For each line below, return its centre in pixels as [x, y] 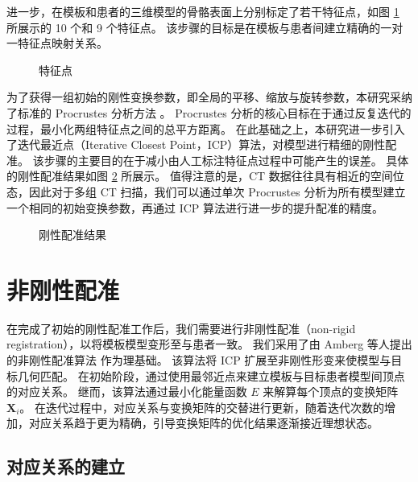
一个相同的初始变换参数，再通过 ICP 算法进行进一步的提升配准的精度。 [195, 207]
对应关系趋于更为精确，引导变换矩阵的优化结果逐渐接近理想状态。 [203, 423]
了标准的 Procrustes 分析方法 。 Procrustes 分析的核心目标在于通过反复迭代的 [209, 112]
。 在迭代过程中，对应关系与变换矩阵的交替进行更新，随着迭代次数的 [202, 407]
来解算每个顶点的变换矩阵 [331, 391]
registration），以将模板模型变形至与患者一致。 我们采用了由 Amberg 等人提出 [209, 344]
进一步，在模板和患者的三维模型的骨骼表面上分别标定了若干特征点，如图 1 [203, 11]
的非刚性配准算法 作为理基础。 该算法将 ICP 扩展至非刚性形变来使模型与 [199, 360]
